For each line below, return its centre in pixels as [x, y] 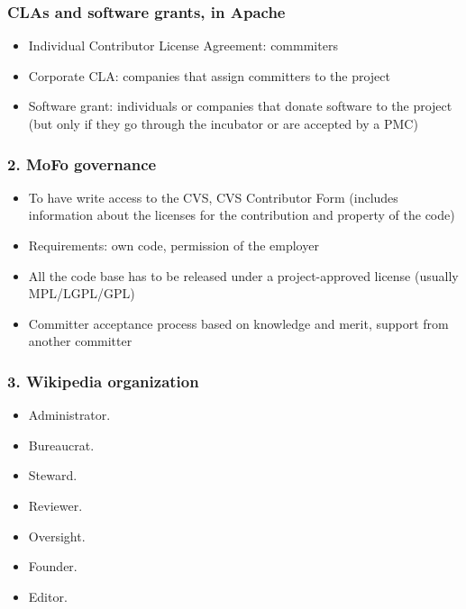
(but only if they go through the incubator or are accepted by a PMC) [223, 123]
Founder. [53, 566]
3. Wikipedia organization [103, 381]
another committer [80, 341]
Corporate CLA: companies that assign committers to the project [209, 75]
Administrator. [69, 415]
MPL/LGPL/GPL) [82, 293]
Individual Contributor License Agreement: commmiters [183, 45]
